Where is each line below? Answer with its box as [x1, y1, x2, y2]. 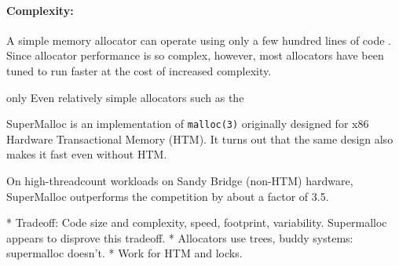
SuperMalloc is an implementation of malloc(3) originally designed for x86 [6, 115, 369, 132]
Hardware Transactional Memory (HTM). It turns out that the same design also [6, 130, 394, 147]
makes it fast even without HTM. [6, 146, 167, 162]
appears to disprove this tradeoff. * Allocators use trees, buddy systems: [6, 229, 353, 246]
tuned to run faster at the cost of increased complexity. [6, 62, 272, 78]
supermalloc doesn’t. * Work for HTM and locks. [6, 245, 243, 261]
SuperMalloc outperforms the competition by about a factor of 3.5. [6, 188, 329, 204]
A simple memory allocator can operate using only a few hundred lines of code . [6, 31, 391, 48]
